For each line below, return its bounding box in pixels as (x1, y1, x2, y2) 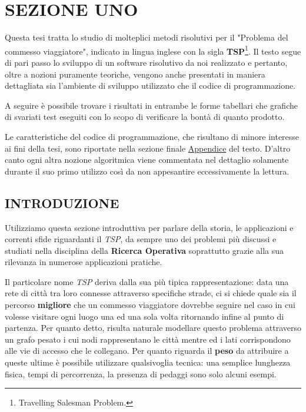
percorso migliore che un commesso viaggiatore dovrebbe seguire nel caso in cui (5, 299, 295, 311)
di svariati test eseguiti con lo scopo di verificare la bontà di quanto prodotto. (5, 110, 285, 123)
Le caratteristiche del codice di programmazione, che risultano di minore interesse (5, 130, 300, 142)
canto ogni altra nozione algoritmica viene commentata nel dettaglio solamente (5, 153, 289, 166)
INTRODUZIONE (5, 193, 119, 212)
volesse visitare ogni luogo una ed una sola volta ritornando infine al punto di (5, 310, 284, 322)
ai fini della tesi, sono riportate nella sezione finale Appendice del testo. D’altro (5, 142, 291, 154)
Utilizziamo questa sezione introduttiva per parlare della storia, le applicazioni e (5, 221, 294, 233)
